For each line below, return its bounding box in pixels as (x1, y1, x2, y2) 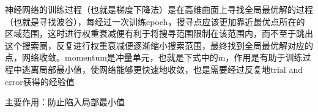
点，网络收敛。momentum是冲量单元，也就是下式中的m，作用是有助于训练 (5, 51, 303, 64)
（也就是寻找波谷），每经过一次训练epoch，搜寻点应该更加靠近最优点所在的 (5, 15, 305, 28)
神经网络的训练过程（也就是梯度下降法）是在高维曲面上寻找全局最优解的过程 (5, 3, 313, 15)
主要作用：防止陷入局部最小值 (5, 95, 125, 108)
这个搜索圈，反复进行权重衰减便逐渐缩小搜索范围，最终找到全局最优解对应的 (5, 39, 313, 51)
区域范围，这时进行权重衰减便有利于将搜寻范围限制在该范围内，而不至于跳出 (5, 27, 313, 40)
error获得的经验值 (5, 75, 75, 88)
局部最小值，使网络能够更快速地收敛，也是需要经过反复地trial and (39, 62, 303, 75)
